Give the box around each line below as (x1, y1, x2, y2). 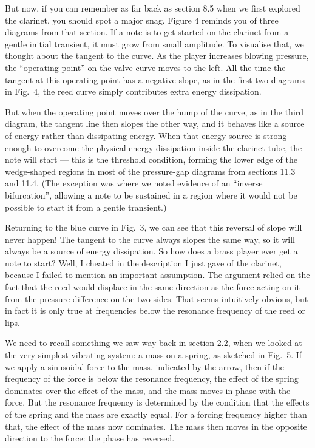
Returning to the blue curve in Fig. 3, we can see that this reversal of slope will (5, 221, 302, 234)
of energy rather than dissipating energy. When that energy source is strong (5, 129, 287, 141)
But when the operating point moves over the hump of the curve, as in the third (5, 105, 304, 118)
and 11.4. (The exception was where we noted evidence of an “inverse (5, 177, 263, 189)
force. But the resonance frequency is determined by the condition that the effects (5, 396, 310, 409)
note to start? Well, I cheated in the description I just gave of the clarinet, (5, 256, 282, 269)
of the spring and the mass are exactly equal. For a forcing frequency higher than (5, 408, 307, 420)
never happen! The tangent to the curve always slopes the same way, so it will (5, 232, 295, 245)
